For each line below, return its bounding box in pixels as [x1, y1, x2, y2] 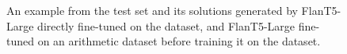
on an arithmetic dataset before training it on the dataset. [37, 33, 321, 49]
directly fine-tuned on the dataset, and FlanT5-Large [37, 17, 296, 34]
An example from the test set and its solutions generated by [6, 2, 298, 18]
